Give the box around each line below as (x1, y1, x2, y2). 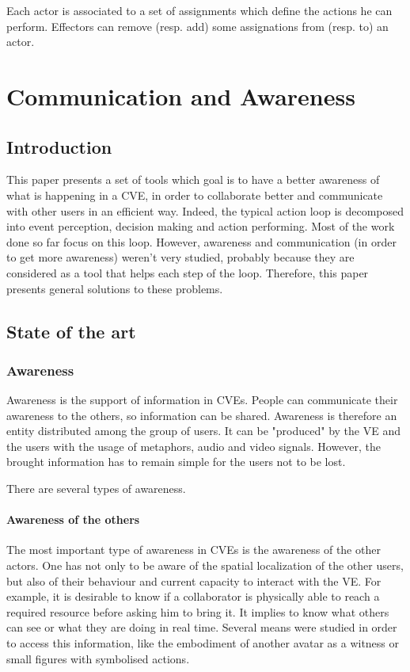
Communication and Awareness (6, 79, 355, 112)
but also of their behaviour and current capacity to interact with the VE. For (6, 572, 382, 589)
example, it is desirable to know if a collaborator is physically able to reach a (6, 588, 380, 605)
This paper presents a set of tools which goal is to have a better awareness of (6, 171, 380, 188)
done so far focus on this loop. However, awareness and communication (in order (6, 233, 397, 250)
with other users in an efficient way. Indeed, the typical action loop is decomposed (6, 202, 404, 219)
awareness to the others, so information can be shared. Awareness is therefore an (6, 407, 397, 423)
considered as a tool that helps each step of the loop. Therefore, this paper (6, 264, 369, 281)
